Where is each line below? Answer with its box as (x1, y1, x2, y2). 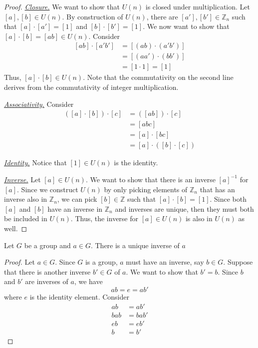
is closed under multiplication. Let (145, 1, 250, 11)
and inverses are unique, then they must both (115, 203, 254, 214)
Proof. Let (4, 257, 35, 267)
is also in (185, 213, 213, 224)
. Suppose (223, 257, 253, 267)
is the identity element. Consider (29, 291, 129, 302)
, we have (74, 276, 103, 287)
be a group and (24, 240, 71, 250)
